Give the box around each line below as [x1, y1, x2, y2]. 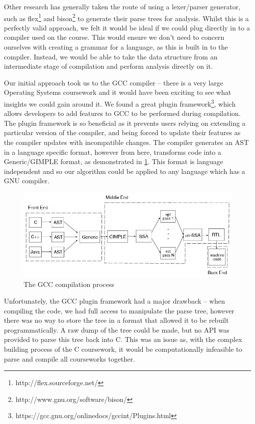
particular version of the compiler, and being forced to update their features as [4, 127, 241, 138]
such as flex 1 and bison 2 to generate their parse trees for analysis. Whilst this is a [4, 11, 249, 23]
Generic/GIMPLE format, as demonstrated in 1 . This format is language [4, 156, 223, 167]
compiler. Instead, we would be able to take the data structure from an [4, 51, 218, 61]
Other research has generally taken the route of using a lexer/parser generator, [4, 1, 241, 11]
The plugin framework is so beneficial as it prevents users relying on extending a [4, 117, 246, 128]
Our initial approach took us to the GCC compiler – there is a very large [4, 77, 223, 87]
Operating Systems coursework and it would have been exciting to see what [4, 87, 231, 97]
